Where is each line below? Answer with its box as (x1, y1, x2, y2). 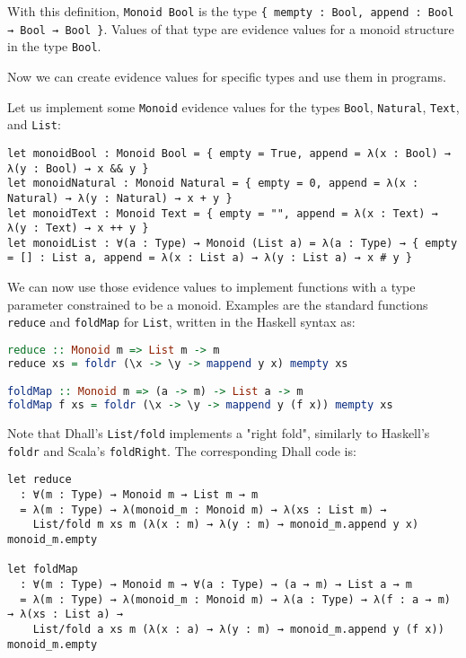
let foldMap (7, 563, 78, 576)
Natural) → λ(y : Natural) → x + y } (7, 191, 233, 205)
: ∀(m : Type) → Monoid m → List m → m (20, 488, 259, 502)
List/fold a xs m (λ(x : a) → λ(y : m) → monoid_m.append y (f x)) (32, 623, 444, 636)
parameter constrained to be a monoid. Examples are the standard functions (7, 294, 428, 313)
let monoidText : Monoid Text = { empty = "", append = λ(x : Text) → (7, 206, 438, 220)
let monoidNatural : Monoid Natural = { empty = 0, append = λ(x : (7, 177, 419, 190)
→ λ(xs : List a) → (7, 608, 123, 621)
